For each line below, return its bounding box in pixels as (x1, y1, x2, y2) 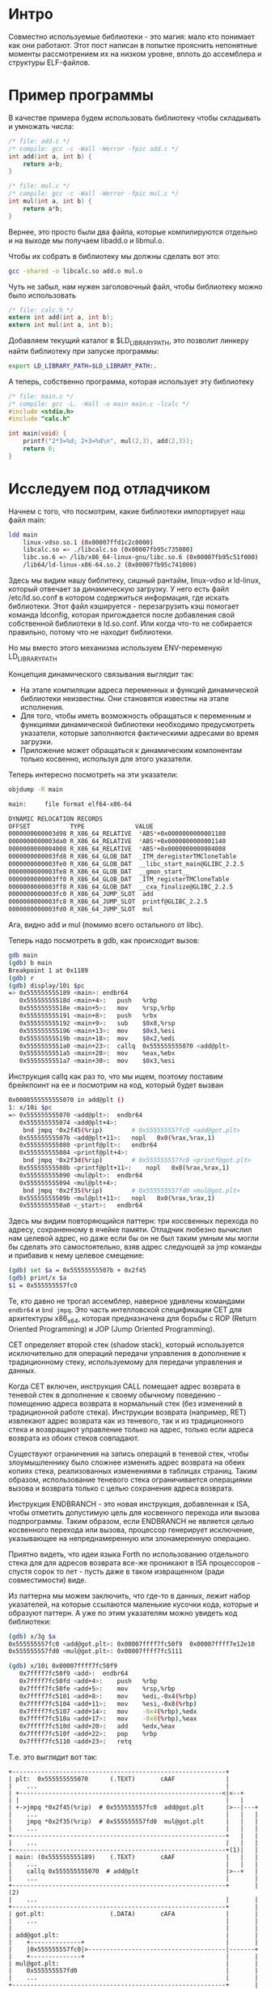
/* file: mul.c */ (8, 182, 70, 191)
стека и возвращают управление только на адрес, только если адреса (8, 1424, 254, 1434)
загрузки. (19, 736, 53, 747)
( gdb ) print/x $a (8, 1274, 67, 1282)
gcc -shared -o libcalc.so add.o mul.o (8, 267, 143, 275)
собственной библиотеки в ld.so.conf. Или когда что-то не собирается (8, 618, 252, 629)
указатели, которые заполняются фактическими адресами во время (19, 728, 259, 738)
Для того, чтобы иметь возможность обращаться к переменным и (19, 711, 252, 721)
